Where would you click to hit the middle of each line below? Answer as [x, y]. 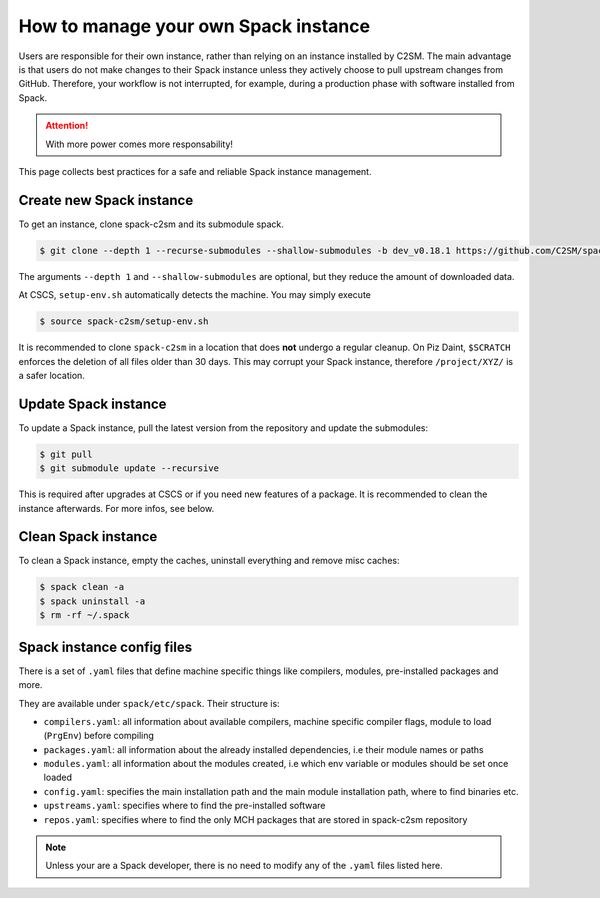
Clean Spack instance [88, 536]
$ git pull [66, 454]
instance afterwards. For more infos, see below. [116, 508]
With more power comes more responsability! [139, 144]
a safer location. [51, 375]
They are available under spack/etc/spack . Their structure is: [149, 703]
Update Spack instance [92, 403]
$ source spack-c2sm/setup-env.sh [124, 321]
